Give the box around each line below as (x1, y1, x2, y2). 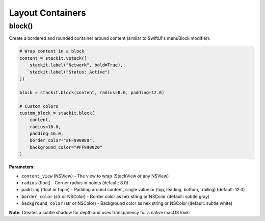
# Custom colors (19, 103, 59, 109)
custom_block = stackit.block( (19, 110, 95, 116)
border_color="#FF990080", (29, 138, 95, 143)
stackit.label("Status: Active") (29, 69, 110, 74)
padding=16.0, (29, 131, 64, 137)
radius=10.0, (29, 124, 61, 129)
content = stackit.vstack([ (19, 55, 87, 61)
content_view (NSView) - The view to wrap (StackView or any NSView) (21, 173, 169, 179)
